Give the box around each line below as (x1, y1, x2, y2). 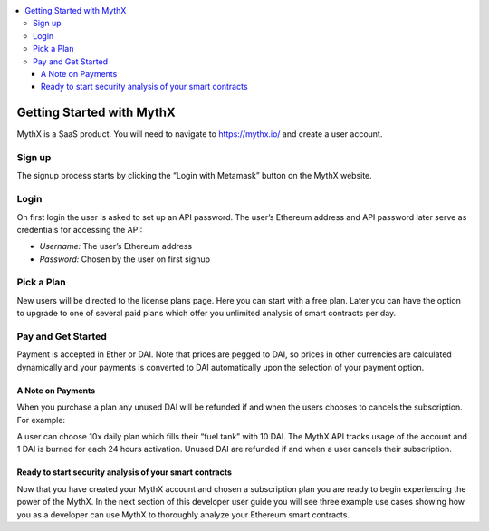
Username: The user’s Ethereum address (39, 241, 193, 252)
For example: (16, 414, 66, 425)
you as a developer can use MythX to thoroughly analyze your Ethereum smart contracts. (16, 508, 350, 520)
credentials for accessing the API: (16, 224, 143, 235)
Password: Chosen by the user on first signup (39, 254, 211, 265)
